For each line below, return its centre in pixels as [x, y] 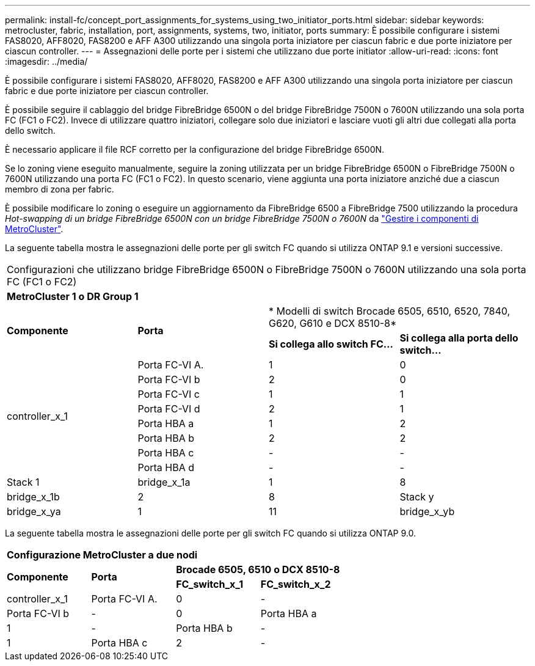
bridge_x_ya [34, 511]
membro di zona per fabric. [60, 189]
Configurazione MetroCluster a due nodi [102, 555]
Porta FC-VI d [169, 409]
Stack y [417, 497]
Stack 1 [23, 482]
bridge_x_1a [164, 482]
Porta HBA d [166, 467]
